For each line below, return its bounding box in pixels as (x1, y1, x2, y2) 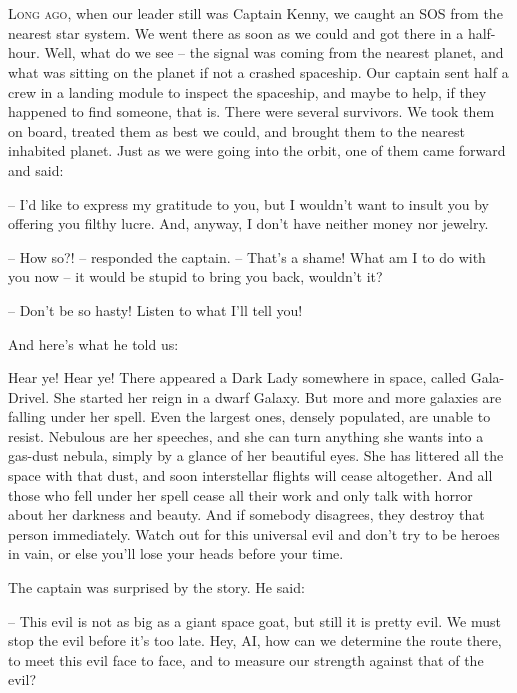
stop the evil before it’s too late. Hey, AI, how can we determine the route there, (8, 630, 502, 651)
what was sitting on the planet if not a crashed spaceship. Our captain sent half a (8, 61, 509, 82)
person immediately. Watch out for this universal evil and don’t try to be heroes (8, 523, 500, 544)
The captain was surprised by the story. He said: (8, 577, 305, 598)
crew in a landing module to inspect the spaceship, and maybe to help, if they (8, 81, 487, 102)
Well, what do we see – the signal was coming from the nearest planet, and (44, 42, 504, 63)
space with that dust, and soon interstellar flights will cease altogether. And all (8, 465, 493, 486)
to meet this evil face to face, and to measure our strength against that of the (8, 649, 484, 670)
